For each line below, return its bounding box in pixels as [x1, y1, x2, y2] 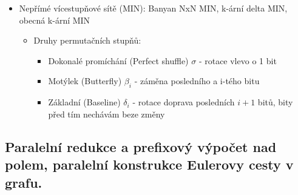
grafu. [5, 173, 42, 191]
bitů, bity [257, 96, 293, 108]
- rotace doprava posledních [132, 96, 235, 108]
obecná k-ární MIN [19, 13, 90, 26]
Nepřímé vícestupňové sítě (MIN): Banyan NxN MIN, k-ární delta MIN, [19, 2, 288, 14]
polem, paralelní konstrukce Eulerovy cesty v [5, 155, 294, 174]
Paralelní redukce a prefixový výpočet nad [5, 137, 277, 156]
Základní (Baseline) [48, 96, 121, 108]
